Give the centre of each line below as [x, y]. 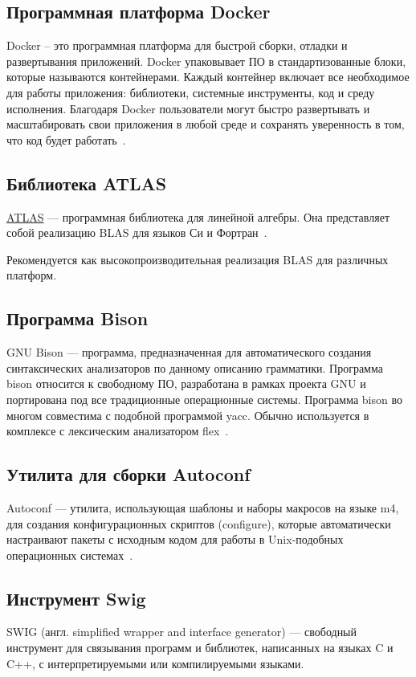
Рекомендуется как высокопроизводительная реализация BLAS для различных [198, 259]
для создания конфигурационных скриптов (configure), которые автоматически [199, 523]
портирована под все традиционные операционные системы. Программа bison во [204, 399]
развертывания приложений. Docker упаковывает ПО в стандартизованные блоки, [206, 61]
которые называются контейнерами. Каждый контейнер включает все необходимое [208, 77]
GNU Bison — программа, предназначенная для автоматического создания [189, 352]
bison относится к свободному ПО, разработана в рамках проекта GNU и [186, 383]
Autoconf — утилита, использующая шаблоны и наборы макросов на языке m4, [203, 507]
